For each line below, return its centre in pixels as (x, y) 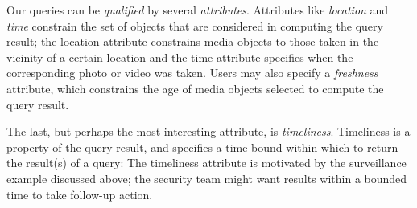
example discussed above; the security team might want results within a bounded (207, 178)
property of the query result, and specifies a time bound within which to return (202, 147)
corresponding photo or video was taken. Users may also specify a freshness (192, 73)
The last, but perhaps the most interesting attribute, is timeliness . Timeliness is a (208, 131)
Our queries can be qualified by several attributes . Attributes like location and (198, 10)
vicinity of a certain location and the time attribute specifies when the (180, 57)
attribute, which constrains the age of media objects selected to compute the (195, 88)
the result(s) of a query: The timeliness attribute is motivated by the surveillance (206, 163)
